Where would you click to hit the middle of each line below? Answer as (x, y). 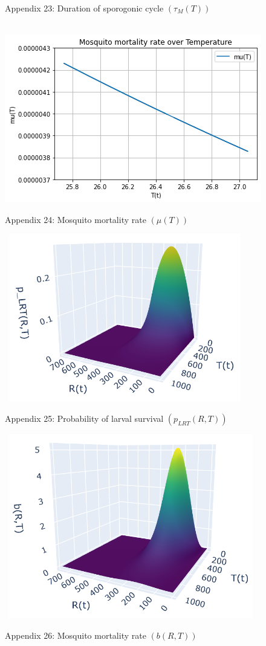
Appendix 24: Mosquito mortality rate (76, 219)
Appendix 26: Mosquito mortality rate (76, 635)
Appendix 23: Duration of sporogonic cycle (84, 8)
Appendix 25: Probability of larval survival (84, 418)
